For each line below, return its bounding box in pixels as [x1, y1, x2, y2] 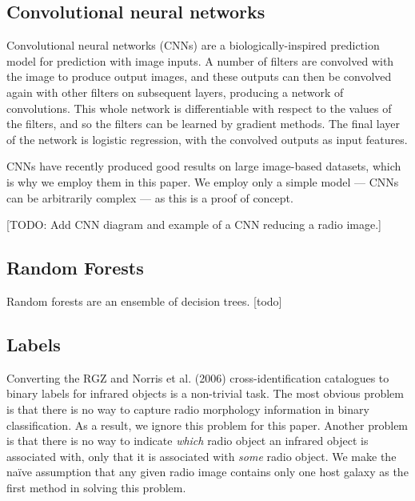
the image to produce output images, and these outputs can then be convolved [6, 68, 392, 85]
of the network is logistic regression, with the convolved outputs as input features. [6, 130, 408, 147]
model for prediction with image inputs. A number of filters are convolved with [6, 52, 394, 69]
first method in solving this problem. [6, 479, 186, 495]
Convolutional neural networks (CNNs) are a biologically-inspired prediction [6, 37, 380, 54]
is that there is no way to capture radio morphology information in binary [6, 400, 369, 417]
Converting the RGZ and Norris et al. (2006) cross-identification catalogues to [6, 369, 389, 386]
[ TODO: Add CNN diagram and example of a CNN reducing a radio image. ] [6, 216, 381, 233]
